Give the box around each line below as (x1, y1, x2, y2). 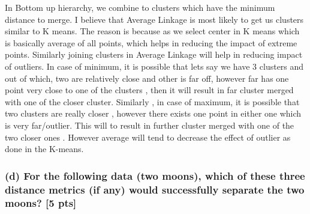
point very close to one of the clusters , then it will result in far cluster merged (5, 84, 294, 96)
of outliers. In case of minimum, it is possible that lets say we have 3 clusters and (5, 60, 304, 72)
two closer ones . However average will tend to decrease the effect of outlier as (5, 130, 291, 143)
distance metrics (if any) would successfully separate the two (5, 182, 305, 197)
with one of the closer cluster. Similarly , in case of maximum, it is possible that (5, 95, 300, 108)
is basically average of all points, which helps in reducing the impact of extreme (5, 36, 297, 49)
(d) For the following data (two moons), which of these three (5, 168, 305, 183)
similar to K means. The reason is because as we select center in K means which (5, 25, 300, 37)
